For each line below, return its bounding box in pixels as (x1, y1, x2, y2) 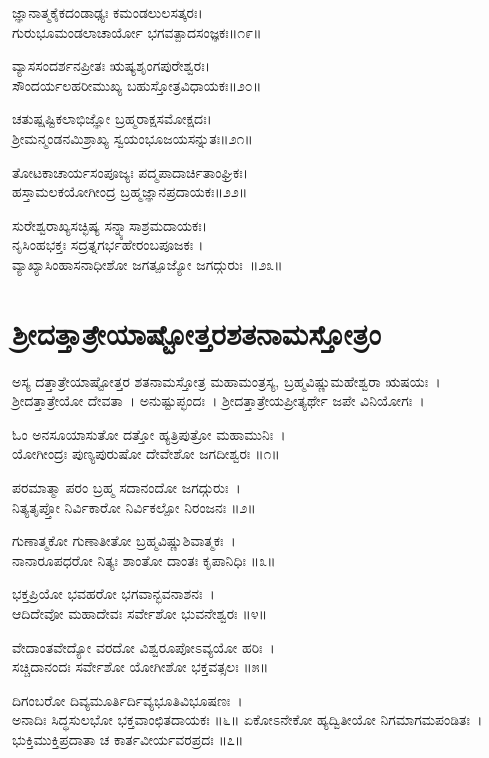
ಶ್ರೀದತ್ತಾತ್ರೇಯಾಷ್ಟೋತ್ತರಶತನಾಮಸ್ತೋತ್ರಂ (12, 312, 381, 353)
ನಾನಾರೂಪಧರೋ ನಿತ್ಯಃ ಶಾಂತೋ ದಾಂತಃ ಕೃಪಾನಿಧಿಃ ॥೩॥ (12, 549, 276, 570)
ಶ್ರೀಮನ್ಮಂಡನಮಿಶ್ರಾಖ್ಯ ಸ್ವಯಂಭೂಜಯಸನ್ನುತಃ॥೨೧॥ (12, 127, 253, 148)
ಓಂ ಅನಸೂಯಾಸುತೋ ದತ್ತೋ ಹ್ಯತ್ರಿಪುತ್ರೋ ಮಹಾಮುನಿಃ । (12, 423, 286, 444)
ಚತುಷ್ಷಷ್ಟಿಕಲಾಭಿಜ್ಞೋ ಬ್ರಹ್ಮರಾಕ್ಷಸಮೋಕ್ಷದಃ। (12, 108, 212, 129)
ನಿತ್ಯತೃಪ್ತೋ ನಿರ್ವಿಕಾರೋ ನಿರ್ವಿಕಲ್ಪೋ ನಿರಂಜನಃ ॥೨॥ (12, 496, 256, 517)
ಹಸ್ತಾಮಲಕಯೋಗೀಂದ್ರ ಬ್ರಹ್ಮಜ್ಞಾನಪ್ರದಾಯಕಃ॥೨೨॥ (12, 181, 248, 202)
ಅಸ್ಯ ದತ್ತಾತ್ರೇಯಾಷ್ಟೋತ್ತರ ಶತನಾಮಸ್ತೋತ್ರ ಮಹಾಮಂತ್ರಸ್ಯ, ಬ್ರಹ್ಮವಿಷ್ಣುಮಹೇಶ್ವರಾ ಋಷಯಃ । (12, 370, 441, 391)
